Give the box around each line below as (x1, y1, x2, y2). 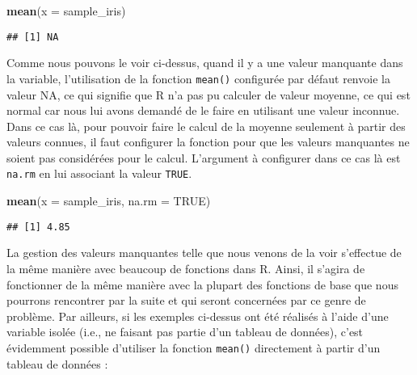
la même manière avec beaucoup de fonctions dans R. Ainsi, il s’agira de (6, 259, 365, 276)
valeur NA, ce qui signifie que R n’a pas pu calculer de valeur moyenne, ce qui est (6, 86, 411, 103)
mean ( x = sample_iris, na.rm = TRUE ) (6, 192, 211, 209)
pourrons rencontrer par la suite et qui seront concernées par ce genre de (6, 292, 366, 309)
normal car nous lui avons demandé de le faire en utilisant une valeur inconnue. (6, 102, 400, 119)
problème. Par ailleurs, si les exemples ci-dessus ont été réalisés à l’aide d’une (6, 307, 389, 324)
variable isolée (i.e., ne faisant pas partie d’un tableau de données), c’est (6, 323, 364, 340)
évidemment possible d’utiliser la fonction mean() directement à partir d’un (6, 339, 381, 356)
